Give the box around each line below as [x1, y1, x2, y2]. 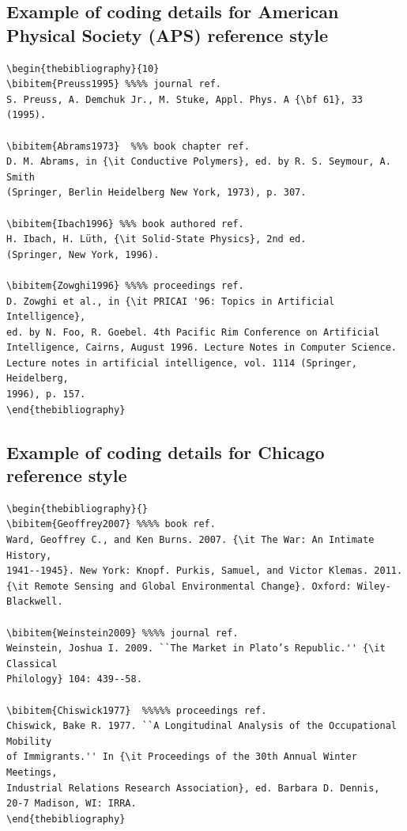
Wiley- [356, 580, 391, 592]
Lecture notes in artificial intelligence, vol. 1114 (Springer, [6, 357, 357, 369]
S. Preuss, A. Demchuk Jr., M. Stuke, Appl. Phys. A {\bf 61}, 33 [6, 93, 364, 105]
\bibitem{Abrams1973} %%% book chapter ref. [6, 140, 250, 152]
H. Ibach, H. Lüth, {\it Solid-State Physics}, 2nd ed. [6, 233, 307, 245]
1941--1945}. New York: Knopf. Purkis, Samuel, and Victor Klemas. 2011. [6, 565, 403, 577]
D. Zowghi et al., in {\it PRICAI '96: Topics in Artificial [6, 295, 335, 307]
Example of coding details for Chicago [6, 439, 325, 464]
